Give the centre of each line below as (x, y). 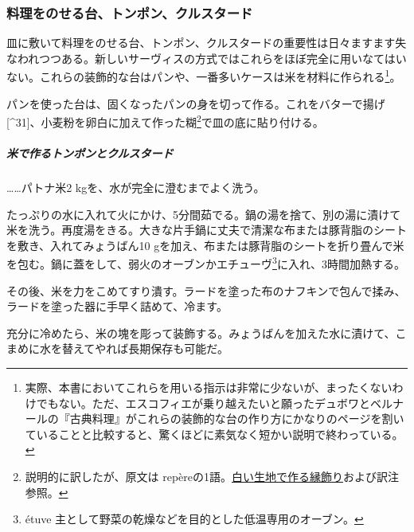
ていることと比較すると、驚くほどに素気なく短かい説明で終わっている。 (214, 434)
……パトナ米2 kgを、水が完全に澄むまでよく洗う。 (136, 188)
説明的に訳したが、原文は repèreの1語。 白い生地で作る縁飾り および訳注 (212, 477)
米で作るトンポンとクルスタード (90, 153)
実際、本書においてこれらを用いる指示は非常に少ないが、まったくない (209, 387)
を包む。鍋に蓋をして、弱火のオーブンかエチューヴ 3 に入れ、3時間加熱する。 (206, 263)
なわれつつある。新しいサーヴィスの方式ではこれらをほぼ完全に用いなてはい (207, 58)
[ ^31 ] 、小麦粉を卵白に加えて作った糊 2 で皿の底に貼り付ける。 (165, 121)
